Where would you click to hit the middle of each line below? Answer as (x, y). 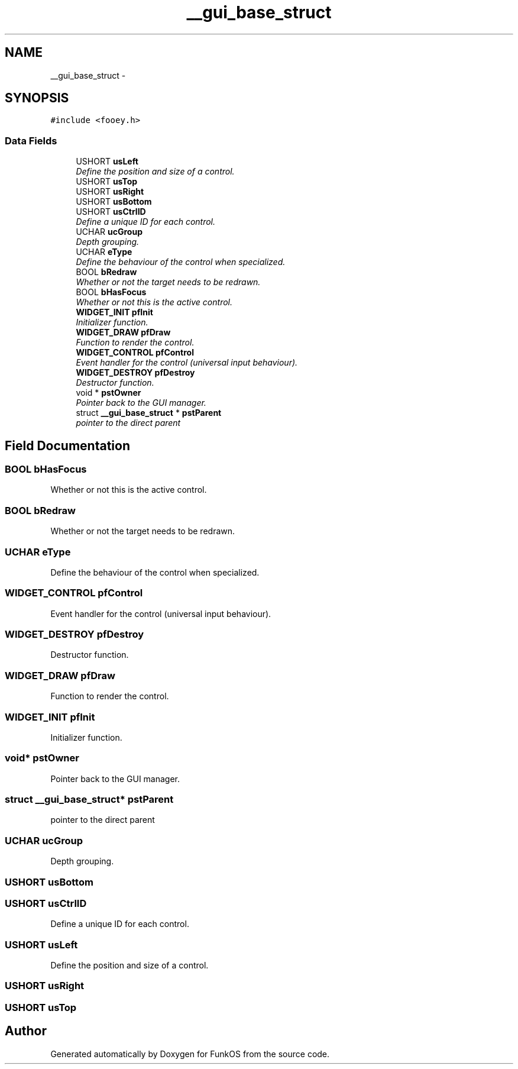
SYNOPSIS (37, 98)
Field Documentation (67, 445)
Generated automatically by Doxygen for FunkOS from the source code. (190, 1054)
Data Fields (31, 141)
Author (26, 1031)
